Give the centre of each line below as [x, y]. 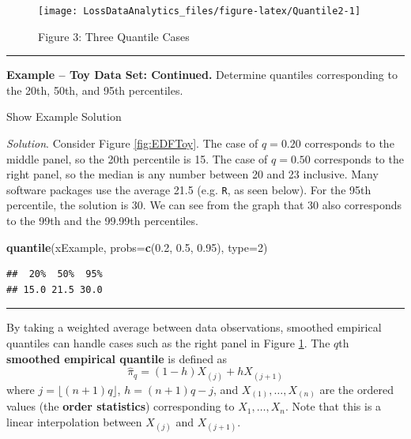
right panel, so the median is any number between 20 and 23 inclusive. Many [192, 174]
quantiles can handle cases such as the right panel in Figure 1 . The [168, 343]
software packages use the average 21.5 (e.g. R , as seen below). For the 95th [189, 189]
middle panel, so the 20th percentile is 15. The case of [137, 158]
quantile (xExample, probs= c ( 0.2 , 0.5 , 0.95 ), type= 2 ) [137, 247]
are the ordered [356, 389]
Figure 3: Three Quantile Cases [114, 36]
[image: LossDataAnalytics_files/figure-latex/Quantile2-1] [200, 11]
